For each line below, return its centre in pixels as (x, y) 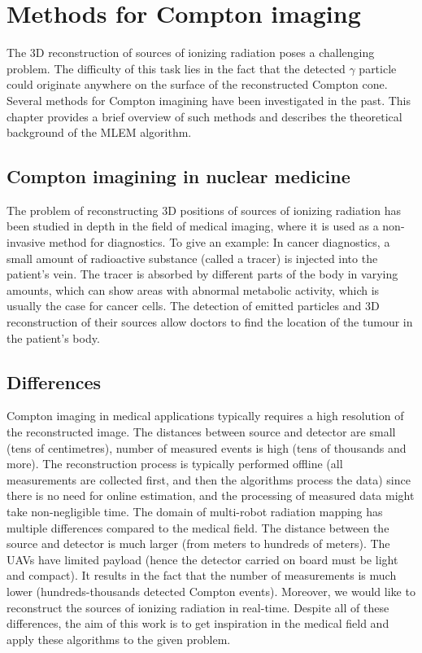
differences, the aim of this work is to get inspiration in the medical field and (198, 623)
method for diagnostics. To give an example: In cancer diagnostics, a (220, 242)
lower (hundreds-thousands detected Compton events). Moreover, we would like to (211, 591)
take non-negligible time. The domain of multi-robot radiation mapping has (195, 511)
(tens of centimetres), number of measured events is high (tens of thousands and (207, 447)
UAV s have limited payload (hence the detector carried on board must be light (202, 559)
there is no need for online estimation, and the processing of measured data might (211, 495)
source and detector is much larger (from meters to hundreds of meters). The (198, 543)
